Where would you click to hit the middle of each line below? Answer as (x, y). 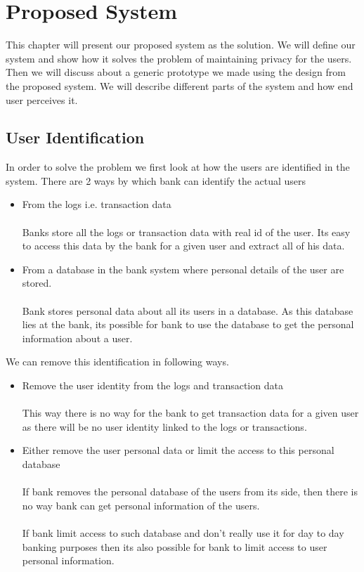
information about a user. (77, 338)
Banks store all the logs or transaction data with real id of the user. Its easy (186, 232)
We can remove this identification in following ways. (117, 362)
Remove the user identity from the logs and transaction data (152, 385)
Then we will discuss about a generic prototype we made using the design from (176, 72)
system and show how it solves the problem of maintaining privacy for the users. (179, 58)
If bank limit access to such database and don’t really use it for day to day (183, 532)
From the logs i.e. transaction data (97, 204)
